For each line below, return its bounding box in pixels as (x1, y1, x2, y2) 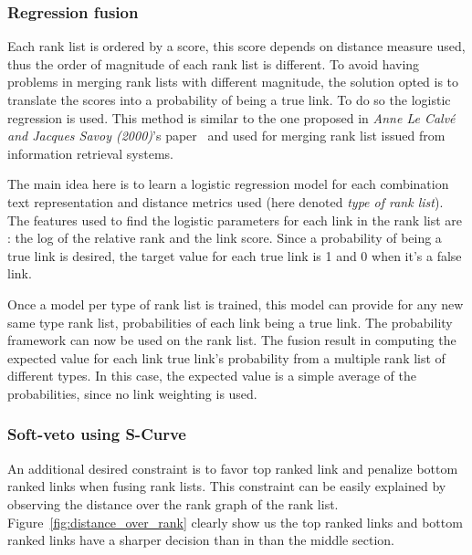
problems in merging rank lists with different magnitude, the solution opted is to (7, 72, 459, 91)
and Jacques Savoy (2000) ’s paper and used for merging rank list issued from (7, 126, 446, 145)
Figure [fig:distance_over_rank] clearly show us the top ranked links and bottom (7, 512, 463, 531)
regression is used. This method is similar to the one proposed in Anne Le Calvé (7, 108, 456, 127)
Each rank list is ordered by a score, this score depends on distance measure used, (7, 37, 466, 56)
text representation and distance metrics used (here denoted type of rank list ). (7, 192, 444, 211)
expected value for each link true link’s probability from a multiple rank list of (7, 348, 446, 367)
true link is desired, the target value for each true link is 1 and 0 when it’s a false (7, 246, 462, 265)
